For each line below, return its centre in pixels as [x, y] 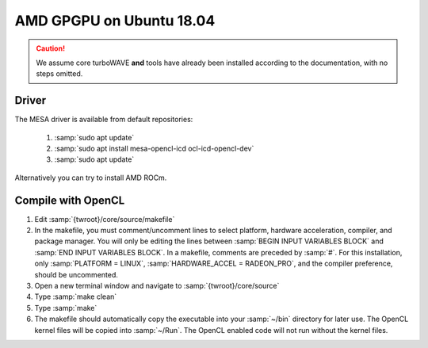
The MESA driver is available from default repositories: [104, 120]
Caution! [51, 48]
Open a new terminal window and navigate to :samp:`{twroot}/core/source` [157, 286]
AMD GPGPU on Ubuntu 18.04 [115, 21]
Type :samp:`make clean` [76, 296]
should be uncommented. [76, 274]
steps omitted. [59, 74]
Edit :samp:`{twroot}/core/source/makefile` [105, 219]
